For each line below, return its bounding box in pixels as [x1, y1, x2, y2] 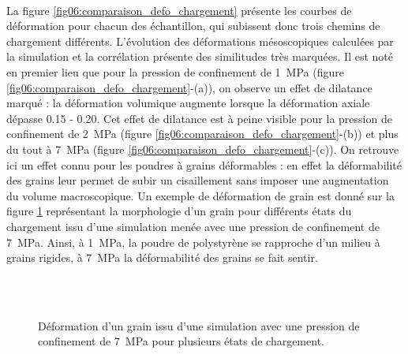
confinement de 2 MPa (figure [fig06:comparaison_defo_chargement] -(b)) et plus [6, 125, 399, 142]
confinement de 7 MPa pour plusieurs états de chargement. [38, 333, 324, 349]
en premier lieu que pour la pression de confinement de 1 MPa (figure [6, 63, 344, 80]
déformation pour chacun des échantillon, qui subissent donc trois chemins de [6, 17, 380, 34]
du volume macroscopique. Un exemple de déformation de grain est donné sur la [6, 187, 395, 203]
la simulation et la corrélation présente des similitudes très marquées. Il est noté [6, 48, 393, 65]
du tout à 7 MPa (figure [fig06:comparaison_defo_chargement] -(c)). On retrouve [6, 140, 399, 157]
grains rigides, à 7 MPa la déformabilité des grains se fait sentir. [6, 249, 318, 266]
